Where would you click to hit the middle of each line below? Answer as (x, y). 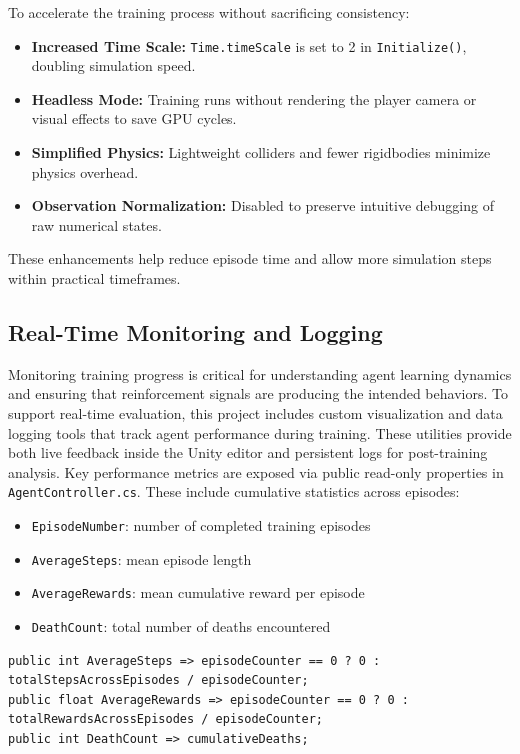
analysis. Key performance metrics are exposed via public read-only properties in (256, 471)
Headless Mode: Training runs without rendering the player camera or (254, 98)
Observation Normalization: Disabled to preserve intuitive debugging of (262, 205)
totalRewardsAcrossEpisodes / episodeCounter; (165, 719)
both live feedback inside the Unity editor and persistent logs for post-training (248, 452)
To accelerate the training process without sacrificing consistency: (209, 12)
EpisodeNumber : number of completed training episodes (201, 525)
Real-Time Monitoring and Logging (195, 331)
